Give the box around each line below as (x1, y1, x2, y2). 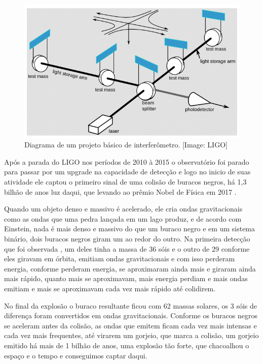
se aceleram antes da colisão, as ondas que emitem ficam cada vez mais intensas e (4, 320, 257, 330)
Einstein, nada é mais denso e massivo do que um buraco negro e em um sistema (4, 223, 255, 234)
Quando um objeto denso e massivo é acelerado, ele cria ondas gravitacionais (4, 203, 243, 214)
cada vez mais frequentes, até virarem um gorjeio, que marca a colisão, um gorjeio (4, 330, 259, 341)
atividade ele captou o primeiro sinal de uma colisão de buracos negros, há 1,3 (4, 176, 247, 187)
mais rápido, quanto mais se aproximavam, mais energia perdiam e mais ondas (4, 273, 248, 284)
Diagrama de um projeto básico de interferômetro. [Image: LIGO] (24, 139, 228, 150)
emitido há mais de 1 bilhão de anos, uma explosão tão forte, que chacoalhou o (4, 340, 249, 350)
